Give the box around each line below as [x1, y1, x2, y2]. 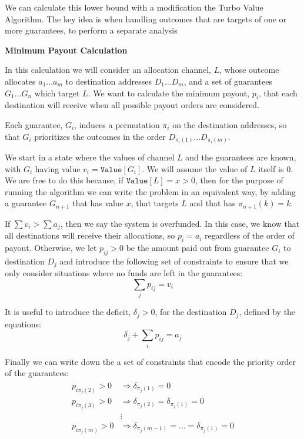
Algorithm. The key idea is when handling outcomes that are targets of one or [5, 12, 287, 25]
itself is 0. [258, 162, 293, 175]
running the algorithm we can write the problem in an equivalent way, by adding [5, 185, 296, 197]
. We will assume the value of [142, 162, 248, 175]
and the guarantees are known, [185, 151, 296, 163]
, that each [259, 86, 298, 99]
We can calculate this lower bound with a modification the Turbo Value [5, 1, 263, 13]
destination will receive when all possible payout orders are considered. [5, 99, 260, 111]
